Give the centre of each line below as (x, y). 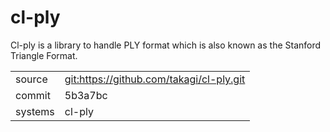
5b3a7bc (86, 95)
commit (33, 95)
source (31, 79)
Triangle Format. (44, 55)
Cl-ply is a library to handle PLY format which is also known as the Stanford (166, 45)
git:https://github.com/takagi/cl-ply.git (155, 79)
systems (35, 111)
